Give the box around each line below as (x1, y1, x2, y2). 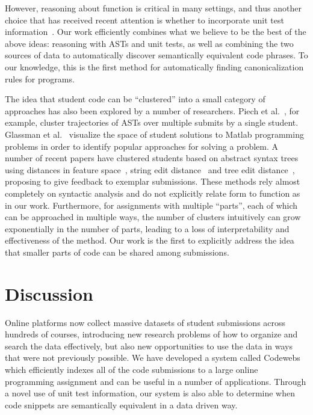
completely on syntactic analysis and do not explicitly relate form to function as (5, 186, 300, 199)
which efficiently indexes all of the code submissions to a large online (5, 363, 258, 375)
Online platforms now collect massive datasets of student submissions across (5, 316, 286, 328)
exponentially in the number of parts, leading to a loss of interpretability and (5, 222, 290, 235)
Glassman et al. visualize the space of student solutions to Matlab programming (5, 128, 304, 140)
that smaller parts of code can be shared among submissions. (5, 245, 229, 258)
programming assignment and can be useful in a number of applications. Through (5, 375, 306, 387)
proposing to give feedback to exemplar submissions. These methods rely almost (5, 175, 300, 188)
